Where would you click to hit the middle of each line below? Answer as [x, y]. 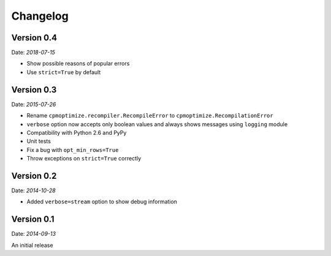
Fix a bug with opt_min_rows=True [73, 149]
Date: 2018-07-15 [33, 53]
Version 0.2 [34, 175]
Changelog [40, 16]
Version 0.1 [33, 220]
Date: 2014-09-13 [34, 234]
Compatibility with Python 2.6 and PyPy [77, 132]
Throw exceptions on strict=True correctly [84, 159]
